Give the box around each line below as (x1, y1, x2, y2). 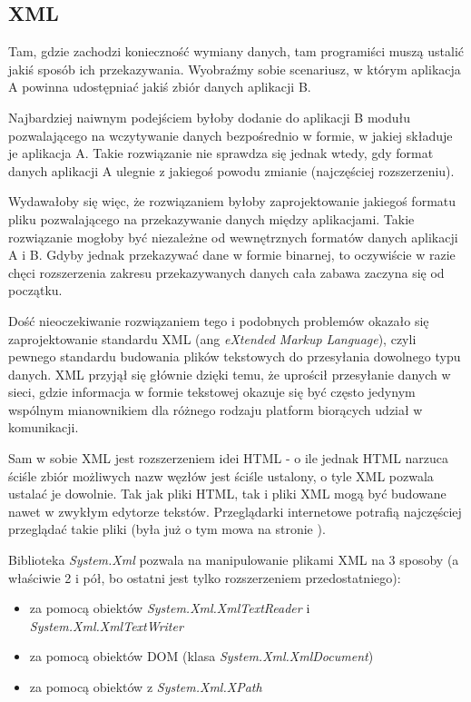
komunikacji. (8, 418, 79, 437)
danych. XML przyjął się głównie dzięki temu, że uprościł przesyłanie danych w (8, 364, 451, 383)
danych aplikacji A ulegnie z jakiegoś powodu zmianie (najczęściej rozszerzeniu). (8, 161, 455, 180)
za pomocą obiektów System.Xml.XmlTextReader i (29, 598, 310, 618)
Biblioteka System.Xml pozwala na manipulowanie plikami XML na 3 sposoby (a (8, 550, 459, 569)
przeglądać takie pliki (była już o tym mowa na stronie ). (8, 519, 326, 539)
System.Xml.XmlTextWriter (29, 616, 183, 635)
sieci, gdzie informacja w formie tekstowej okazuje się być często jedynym (8, 382, 416, 401)
